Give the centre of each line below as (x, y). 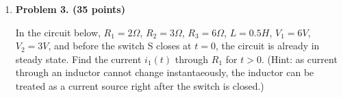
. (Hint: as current (299, 59)
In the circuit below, (58, 32)
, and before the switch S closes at (120, 46)
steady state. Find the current (78, 59)
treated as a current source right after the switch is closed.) (140, 85)
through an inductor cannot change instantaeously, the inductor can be (165, 72)
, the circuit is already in (267, 46)
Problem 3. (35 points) (70, 9)
